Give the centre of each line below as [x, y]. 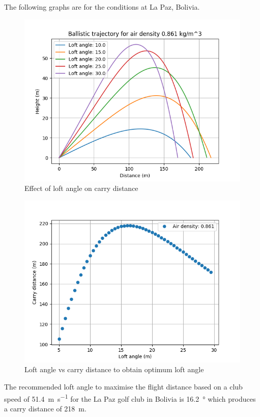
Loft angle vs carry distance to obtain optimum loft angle [114, 369]
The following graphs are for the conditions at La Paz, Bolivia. [102, 7]
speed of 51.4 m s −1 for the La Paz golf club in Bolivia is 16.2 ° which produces [130, 398]
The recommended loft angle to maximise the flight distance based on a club [123, 386]
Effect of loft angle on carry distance [81, 188]
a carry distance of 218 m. [45, 408]
